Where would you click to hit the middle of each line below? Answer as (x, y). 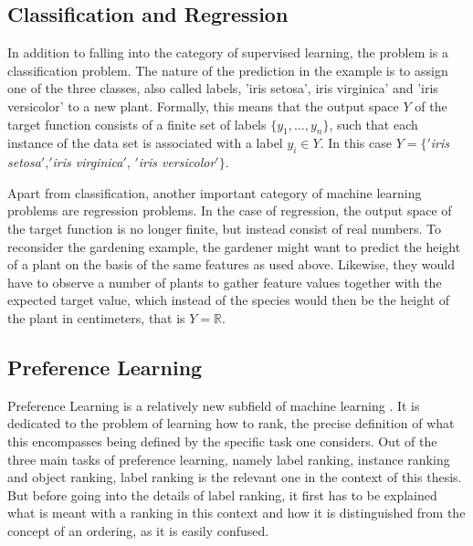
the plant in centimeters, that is (96, 317)
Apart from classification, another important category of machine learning (215, 192)
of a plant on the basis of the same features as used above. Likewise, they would (231, 264)
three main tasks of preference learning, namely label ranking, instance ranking (229, 459)
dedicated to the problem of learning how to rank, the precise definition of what (231, 423)
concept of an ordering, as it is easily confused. (138, 530)
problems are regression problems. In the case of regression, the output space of (230, 210)
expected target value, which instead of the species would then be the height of (229, 300)
